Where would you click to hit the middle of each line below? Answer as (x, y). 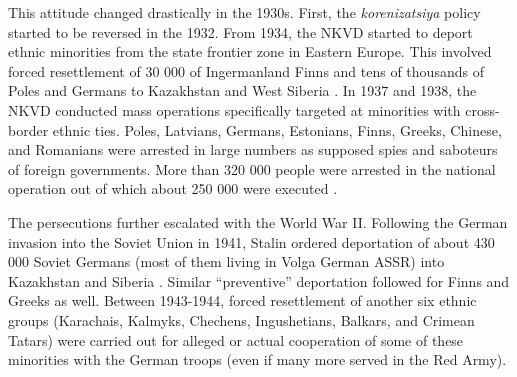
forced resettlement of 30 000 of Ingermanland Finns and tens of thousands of (246, 70)
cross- (482, 109)
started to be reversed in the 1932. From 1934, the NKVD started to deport (240, 31)
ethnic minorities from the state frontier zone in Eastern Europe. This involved (250, 51)
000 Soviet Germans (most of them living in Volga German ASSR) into (226, 261)
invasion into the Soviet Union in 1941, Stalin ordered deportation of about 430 (251, 241)
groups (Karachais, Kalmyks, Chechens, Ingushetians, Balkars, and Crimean (241, 319)
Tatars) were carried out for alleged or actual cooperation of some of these (236, 339)
